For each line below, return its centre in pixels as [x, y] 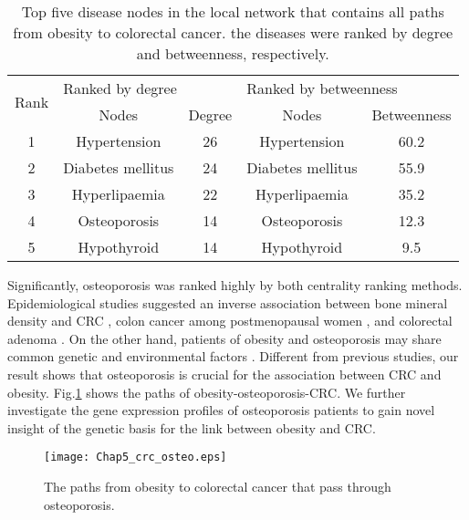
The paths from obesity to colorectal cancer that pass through [218, 486]
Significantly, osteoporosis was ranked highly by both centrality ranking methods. [235, 285]
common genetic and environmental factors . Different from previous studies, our [233, 356]
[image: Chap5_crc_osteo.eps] [135, 458]
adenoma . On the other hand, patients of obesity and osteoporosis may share [224, 338]
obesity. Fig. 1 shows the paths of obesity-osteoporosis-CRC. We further [207, 392]
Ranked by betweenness [322, 88]
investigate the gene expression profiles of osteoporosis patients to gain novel [221, 410]
